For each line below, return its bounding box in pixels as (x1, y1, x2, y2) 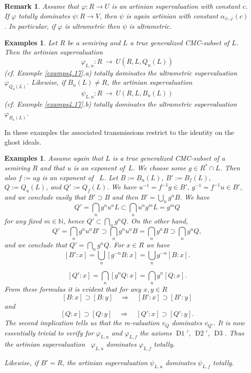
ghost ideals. (4, 136, 41, 147)
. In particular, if (4, 21, 56, 31)
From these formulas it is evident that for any (4, 283, 141, 294)
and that (40, 163, 65, 172)
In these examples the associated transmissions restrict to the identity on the (4, 127, 234, 137)
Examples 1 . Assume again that (4, 153, 103, 163)
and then (112, 191, 138, 202)
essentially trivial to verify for (4, 327, 94, 337)
